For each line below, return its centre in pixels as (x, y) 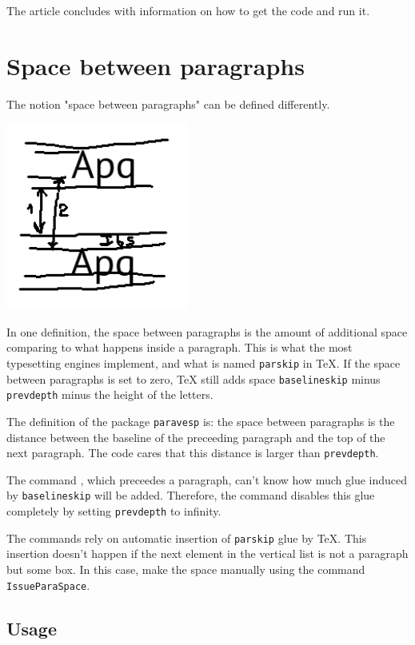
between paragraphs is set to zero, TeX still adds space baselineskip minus (194, 378)
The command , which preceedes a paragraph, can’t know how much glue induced (207, 479)
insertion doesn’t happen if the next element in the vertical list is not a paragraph (207, 553)
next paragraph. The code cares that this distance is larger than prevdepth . (193, 453)
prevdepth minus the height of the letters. (110, 394)
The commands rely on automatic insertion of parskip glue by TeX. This (187, 537)
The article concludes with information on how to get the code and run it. (188, 10)
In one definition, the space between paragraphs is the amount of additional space (207, 331)
